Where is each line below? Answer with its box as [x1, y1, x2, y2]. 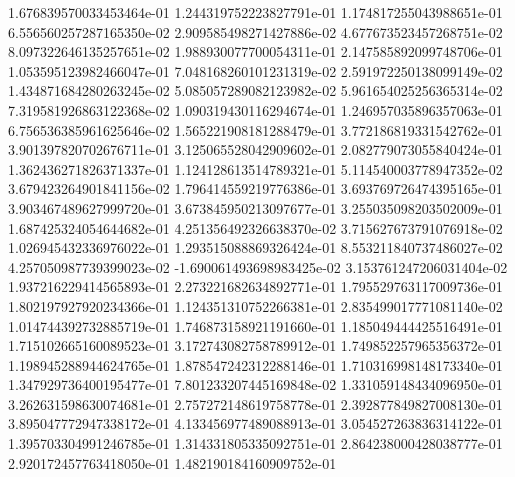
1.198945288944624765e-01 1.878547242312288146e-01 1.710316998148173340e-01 [8, 354, 503, 375]
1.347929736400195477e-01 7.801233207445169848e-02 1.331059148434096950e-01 [8, 374, 503, 395]
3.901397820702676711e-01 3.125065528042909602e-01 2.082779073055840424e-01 [8, 139, 503, 160]
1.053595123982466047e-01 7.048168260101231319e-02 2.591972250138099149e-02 [8, 60, 503, 81]
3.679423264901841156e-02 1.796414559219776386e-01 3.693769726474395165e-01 [8, 178, 503, 199]
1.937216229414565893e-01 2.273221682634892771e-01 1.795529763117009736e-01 [8, 276, 503, 297]
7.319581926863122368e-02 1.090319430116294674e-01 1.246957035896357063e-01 [8, 99, 503, 120]
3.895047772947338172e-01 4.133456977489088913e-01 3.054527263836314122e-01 [8, 413, 503, 434]
